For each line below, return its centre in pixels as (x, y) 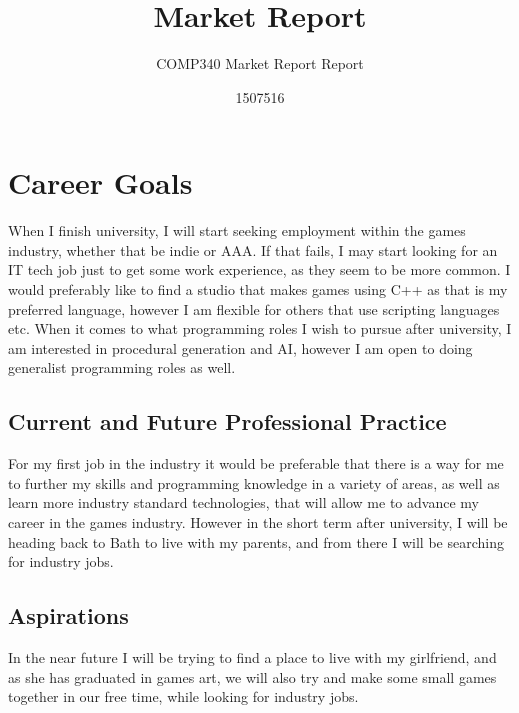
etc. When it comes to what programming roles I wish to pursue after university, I (260, 328)
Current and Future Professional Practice (227, 421)
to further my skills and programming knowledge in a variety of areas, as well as (254, 482)
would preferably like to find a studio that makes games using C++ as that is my (258, 289)
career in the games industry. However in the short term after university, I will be (258, 521)
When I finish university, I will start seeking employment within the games (237, 230)
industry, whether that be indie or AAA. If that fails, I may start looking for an (253, 249)
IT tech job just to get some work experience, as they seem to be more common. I (259, 269)
